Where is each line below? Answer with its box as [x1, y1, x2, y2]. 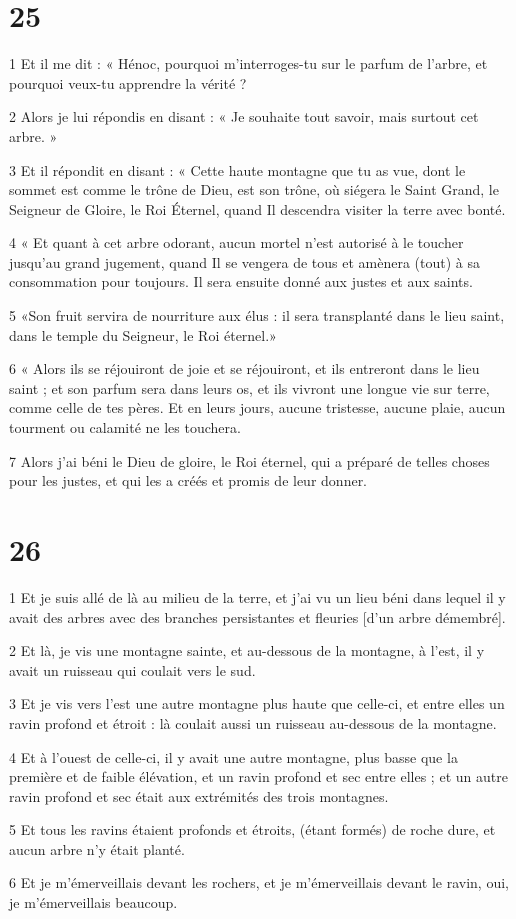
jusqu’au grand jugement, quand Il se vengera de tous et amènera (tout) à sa [9, 251, 480, 272]
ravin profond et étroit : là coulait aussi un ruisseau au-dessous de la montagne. [9, 712, 497, 733]
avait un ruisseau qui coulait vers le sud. [9, 659, 256, 680]
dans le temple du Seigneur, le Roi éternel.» [9, 324, 277, 345]
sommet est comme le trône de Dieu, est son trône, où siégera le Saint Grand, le [9, 179, 499, 200]
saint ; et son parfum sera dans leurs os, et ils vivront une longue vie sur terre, [9, 377, 490, 398]
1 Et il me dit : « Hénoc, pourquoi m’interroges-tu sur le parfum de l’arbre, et [9, 53, 488, 74]
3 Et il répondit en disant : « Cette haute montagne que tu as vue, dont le [9, 159, 466, 180]
